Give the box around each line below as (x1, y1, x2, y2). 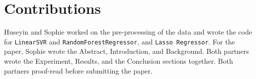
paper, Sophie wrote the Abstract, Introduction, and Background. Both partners (4, 46, 249, 56)
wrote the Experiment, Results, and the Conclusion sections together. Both (4, 55, 233, 66)
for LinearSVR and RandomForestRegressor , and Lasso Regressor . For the (4, 36, 235, 46)
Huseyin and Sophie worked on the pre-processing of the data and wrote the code (4, 27, 252, 37)
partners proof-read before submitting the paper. (4, 65, 153, 76)
